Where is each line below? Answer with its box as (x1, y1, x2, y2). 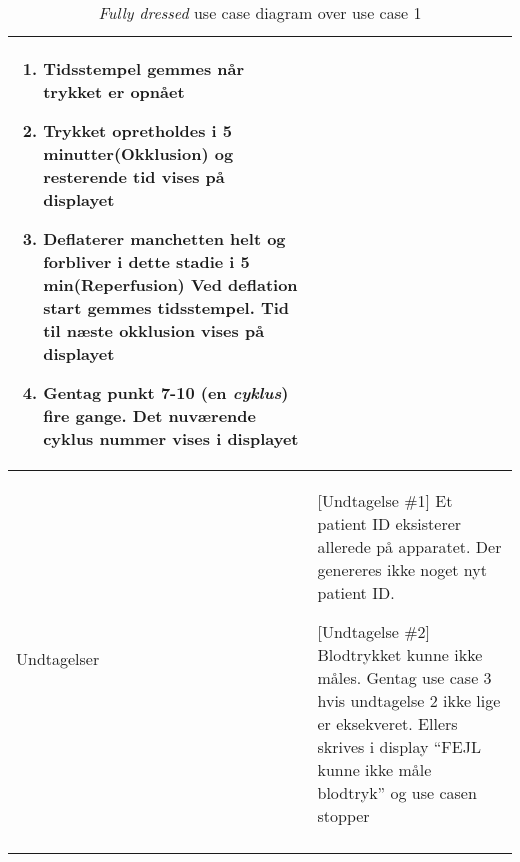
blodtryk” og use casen (317, 781, 477, 804)
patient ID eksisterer (317, 512, 462, 535)
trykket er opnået (43, 80, 185, 103)
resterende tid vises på (43, 165, 225, 188)
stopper (317, 804, 370, 827)
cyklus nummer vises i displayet (43, 427, 299, 450)
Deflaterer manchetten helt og (43, 227, 286, 250)
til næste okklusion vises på (43, 319, 265, 342)
